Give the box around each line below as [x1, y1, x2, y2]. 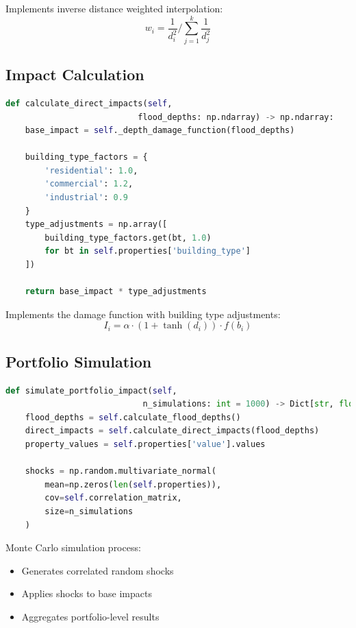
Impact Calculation [5, 64, 144, 85]
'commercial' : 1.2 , [44, 179, 133, 189]
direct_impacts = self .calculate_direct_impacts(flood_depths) [25, 426, 320, 436]
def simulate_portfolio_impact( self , [5, 385, 177, 396]
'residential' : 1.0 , [44, 165, 138, 176]
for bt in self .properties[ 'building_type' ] [44, 246, 251, 256]
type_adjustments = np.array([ [25, 219, 168, 230]
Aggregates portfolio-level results [21, 609, 160, 623]
